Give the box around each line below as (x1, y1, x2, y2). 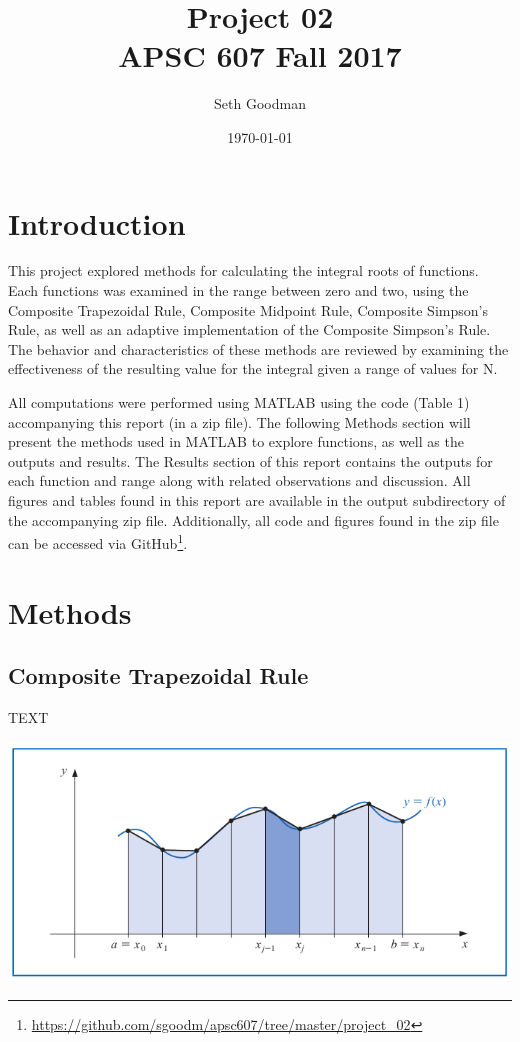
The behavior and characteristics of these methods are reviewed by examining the (8, 338, 509, 359)
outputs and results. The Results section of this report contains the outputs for (8, 450, 493, 471)
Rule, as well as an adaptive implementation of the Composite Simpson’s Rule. (8, 319, 491, 340)
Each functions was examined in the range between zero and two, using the (8, 280, 469, 301)
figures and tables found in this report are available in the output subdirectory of (8, 489, 506, 510)
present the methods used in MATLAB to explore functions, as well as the (8, 431, 464, 452)
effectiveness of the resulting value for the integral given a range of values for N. (8, 358, 498, 379)
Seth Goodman (214, 93, 306, 114)
